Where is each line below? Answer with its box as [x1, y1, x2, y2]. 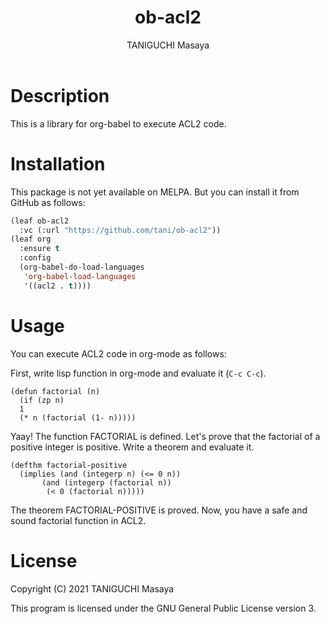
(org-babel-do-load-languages [19, 262, 145, 272]
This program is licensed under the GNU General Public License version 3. [10, 602, 317, 614]
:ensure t [19, 244, 60, 254]
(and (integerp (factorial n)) [41, 477, 172, 488]
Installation [10, 152, 106, 175]
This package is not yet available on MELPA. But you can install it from [10, 186, 300, 198]
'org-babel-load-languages [23, 271, 137, 281]
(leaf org [10, 234, 52, 245]
